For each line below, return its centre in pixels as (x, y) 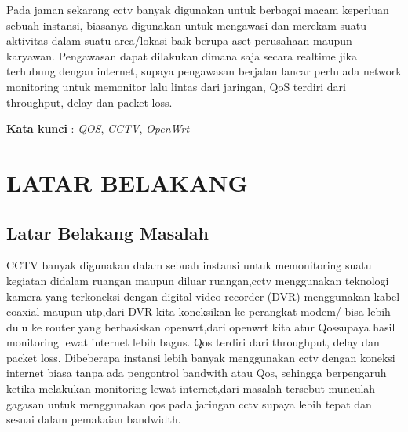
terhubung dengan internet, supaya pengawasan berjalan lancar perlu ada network (204, 71)
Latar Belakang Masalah (107, 232)
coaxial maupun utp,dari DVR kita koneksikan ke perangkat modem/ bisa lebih (199, 311)
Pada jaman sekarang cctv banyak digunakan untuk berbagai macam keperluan (198, 9)
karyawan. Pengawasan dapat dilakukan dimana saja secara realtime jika (182, 55)
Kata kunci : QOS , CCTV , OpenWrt (98, 128)
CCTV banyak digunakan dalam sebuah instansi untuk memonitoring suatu (189, 265)
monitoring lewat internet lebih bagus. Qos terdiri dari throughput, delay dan (193, 342)
